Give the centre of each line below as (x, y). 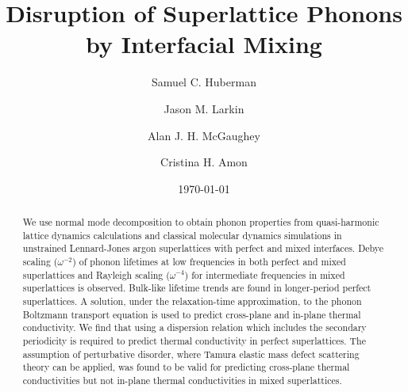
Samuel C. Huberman (204, 82)
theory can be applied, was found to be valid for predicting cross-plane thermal (186, 367)
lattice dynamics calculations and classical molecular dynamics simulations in (182, 235)
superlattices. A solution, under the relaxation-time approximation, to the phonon (192, 301)
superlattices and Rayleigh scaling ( (96, 274)
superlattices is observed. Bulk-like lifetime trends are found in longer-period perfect (197, 288)
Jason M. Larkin (204, 108)
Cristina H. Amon (204, 162)
